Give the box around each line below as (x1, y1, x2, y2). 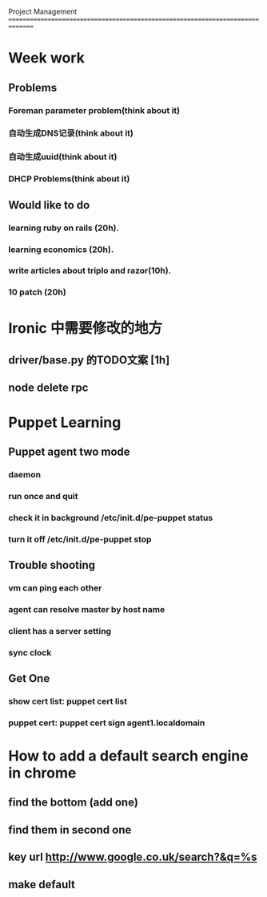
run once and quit (8, 490, 78, 501)
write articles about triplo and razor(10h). (8, 265, 172, 276)
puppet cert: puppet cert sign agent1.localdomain (8, 717, 205, 729)
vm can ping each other (8, 582, 102, 593)
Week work (8, 49, 86, 67)
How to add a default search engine (8, 747, 249, 765)
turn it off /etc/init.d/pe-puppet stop (8, 534, 152, 545)
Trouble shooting (8, 558, 96, 572)
